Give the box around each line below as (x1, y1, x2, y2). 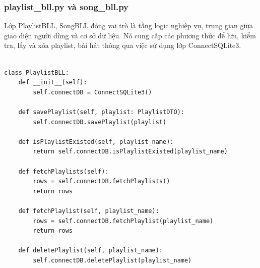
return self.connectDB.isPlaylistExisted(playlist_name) (33, 148, 228, 155)
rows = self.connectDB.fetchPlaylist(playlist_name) (33, 217, 214, 225)
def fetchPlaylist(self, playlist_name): (18, 207, 159, 215)
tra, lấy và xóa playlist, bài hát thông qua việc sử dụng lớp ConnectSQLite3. (4, 40, 241, 50)
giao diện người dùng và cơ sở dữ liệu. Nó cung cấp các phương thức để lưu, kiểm (4, 30, 256, 40)
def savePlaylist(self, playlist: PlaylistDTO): (18, 108, 184, 116)
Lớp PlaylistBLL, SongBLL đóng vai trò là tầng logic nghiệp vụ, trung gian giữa (4, 20, 253, 31)
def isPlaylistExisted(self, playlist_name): (18, 138, 174, 145)
